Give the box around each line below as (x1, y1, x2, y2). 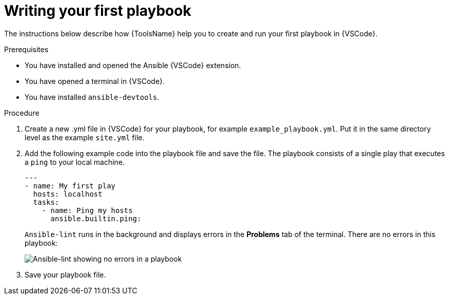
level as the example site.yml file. (25, 133, 145, 142)
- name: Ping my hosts (42, 206, 133, 215)
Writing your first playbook (4, 2, 191, 19)
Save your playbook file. (25, 270, 106, 279)
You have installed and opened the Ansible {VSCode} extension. (25, 60, 241, 70)
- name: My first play (25, 181, 116, 190)
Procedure (4, 108, 39, 117)
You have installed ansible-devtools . (25, 92, 159, 101)
